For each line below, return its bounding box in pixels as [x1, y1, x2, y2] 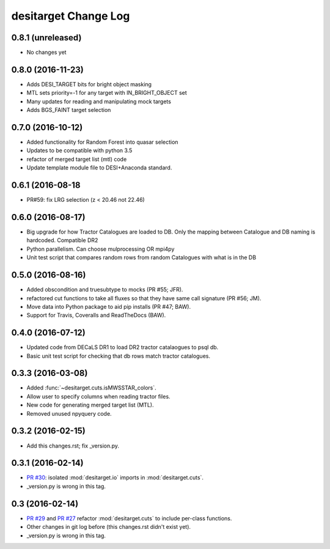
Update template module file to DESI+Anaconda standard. [26, 164, 172, 171]
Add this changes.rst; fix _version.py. [26, 442, 119, 449]
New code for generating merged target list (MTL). [26, 401, 154, 409]
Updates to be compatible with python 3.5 [26, 147, 133, 154]
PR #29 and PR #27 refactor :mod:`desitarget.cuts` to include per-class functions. [26, 514, 232, 522]
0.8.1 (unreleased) [11, 32, 82, 43]
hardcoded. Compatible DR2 [26, 237, 98, 244]
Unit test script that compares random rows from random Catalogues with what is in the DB [26, 254, 257, 261]
